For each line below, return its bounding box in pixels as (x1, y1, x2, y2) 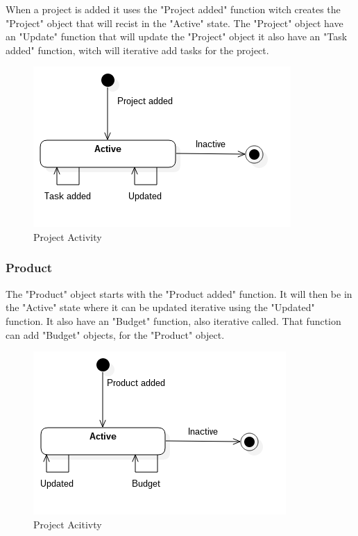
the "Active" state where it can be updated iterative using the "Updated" (6, 300, 315, 315)
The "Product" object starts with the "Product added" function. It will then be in (6, 286, 352, 301)
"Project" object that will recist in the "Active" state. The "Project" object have (6, 15, 343, 30)
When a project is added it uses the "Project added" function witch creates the (6, 2, 341, 16)
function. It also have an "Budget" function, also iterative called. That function (6, 313, 341, 328)
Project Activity (33, 229, 102, 244)
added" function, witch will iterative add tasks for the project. (6, 42, 269, 57)
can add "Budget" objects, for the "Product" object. (6, 327, 225, 342)
